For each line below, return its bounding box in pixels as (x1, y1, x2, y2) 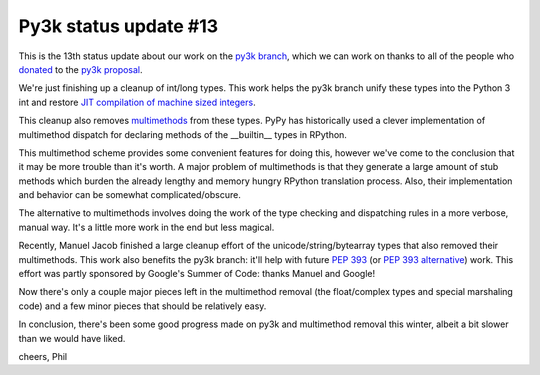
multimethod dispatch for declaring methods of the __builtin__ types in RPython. (18, 128, 347, 140)
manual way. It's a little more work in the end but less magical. (18, 221, 275, 233)
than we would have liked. (18, 332, 126, 344)
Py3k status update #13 (18, 15, 219, 37)
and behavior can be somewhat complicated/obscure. (18, 189, 242, 201)
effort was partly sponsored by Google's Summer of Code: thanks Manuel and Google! (18, 268, 376, 280)
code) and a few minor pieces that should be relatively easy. (18, 300, 267, 312)
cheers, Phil (18, 350, 68, 362)
